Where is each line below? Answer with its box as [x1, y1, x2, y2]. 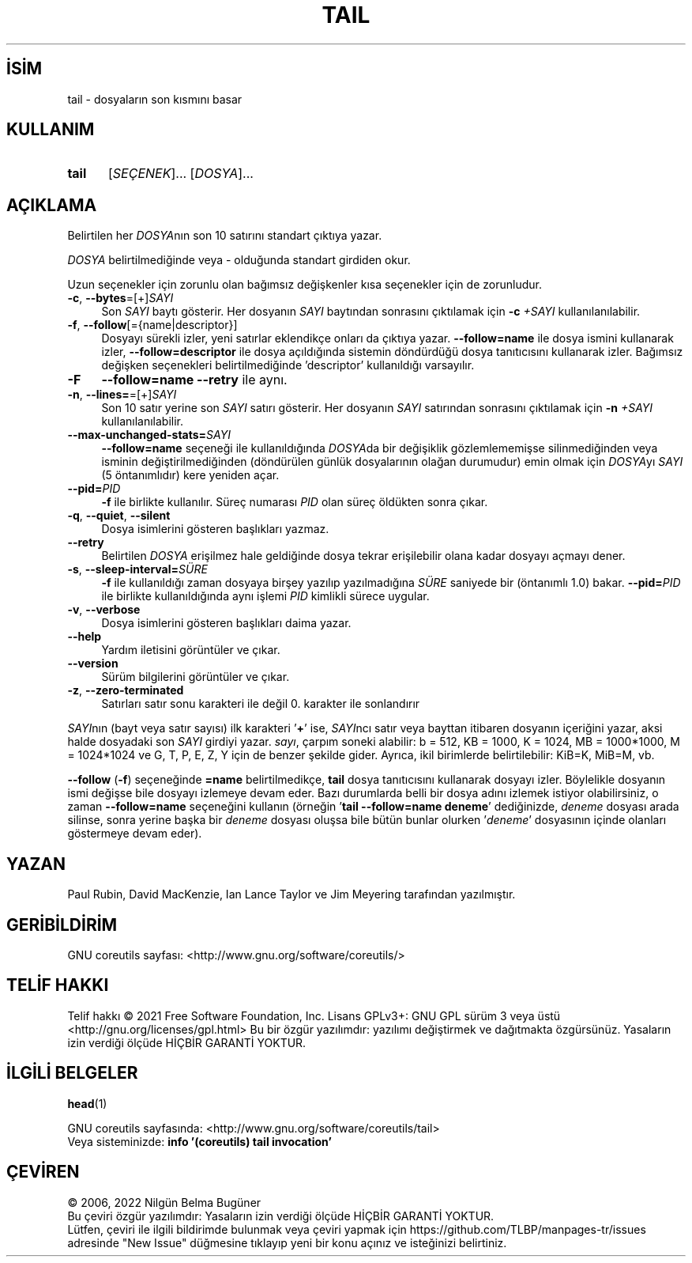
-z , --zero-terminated [67, 683, 184, 698]
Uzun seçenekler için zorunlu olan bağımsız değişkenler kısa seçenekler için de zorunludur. [67, 278, 542, 292]
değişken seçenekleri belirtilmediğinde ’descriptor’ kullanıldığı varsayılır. [101, 358, 475, 372]
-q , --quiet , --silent [67, 509, 171, 523]
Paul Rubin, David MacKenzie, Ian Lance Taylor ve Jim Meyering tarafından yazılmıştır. [67, 887, 516, 902]
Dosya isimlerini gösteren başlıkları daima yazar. [101, 616, 352, 630]
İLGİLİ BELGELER [6, 1063, 138, 1083]
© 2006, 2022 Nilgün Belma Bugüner [67, 1195, 261, 1209]
